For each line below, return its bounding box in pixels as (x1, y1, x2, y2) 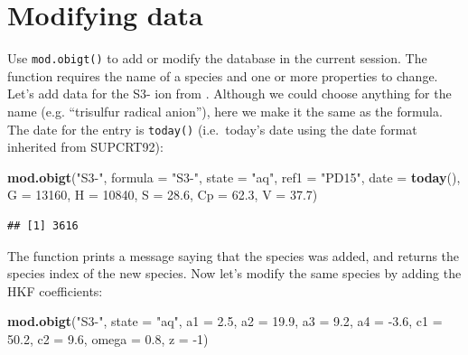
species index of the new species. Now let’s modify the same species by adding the (7, 264, 462, 283)
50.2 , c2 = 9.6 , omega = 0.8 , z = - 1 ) (7, 329, 209, 348)
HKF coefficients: (7, 281, 103, 300)
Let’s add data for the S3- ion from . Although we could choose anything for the (7, 84, 452, 103)
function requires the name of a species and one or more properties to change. (7, 66, 438, 85)
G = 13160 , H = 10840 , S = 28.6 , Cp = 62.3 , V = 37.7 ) (7, 185, 318, 204)
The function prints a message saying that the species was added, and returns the (7, 246, 460, 265)
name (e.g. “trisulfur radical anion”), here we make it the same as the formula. (7, 101, 443, 120)
